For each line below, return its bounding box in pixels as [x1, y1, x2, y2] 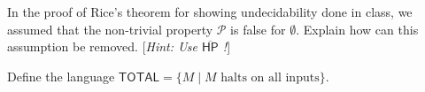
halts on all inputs [220, 71, 320, 84]
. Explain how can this [296, 19, 419, 38]
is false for [230, 19, 286, 38]
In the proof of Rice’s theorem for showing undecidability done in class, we [7, 3, 413, 20]
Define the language [7, 66, 115, 85]
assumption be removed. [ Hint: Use [7, 37, 197, 56]
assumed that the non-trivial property [7, 19, 213, 38]
